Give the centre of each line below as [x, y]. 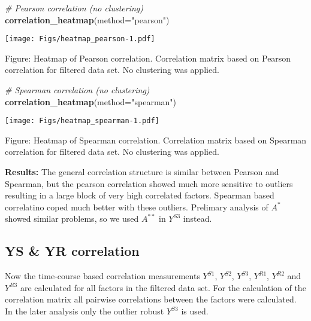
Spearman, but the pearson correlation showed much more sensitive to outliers [149, 183]
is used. [195, 311]
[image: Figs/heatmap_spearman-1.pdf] [82, 121]
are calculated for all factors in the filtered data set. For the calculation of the [163, 287]
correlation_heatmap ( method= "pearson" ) [87, 19]
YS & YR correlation [72, 251]
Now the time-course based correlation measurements [102, 276]
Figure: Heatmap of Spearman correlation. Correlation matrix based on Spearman [156, 140]
